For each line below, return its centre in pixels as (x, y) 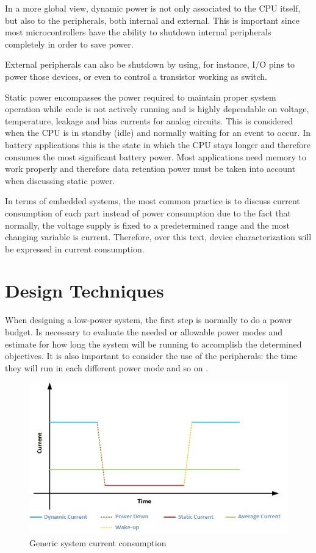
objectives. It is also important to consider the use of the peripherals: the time (151, 356)
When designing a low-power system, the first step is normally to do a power (149, 320)
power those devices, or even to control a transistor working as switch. (136, 76)
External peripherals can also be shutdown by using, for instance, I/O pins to (150, 64)
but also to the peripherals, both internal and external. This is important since (152, 20)
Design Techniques (84, 291)
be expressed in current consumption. (75, 248)
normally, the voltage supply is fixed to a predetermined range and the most (148, 225)
